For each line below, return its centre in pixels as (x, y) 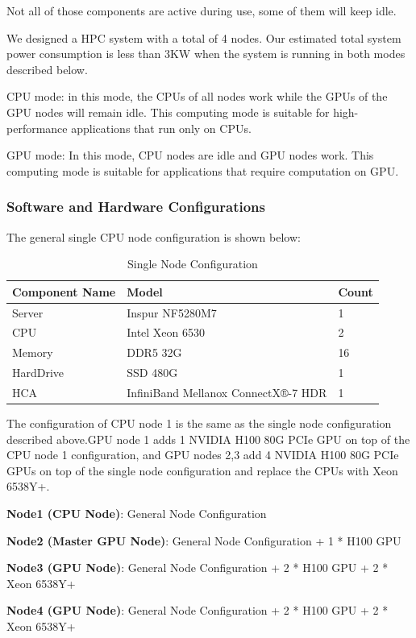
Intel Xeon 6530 (166, 332)
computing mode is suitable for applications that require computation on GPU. (203, 170)
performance (37, 128)
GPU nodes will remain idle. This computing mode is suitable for (168, 112)
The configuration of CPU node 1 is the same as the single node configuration (199, 423)
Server (28, 312)
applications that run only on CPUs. (161, 128)
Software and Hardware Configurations (136, 207)
